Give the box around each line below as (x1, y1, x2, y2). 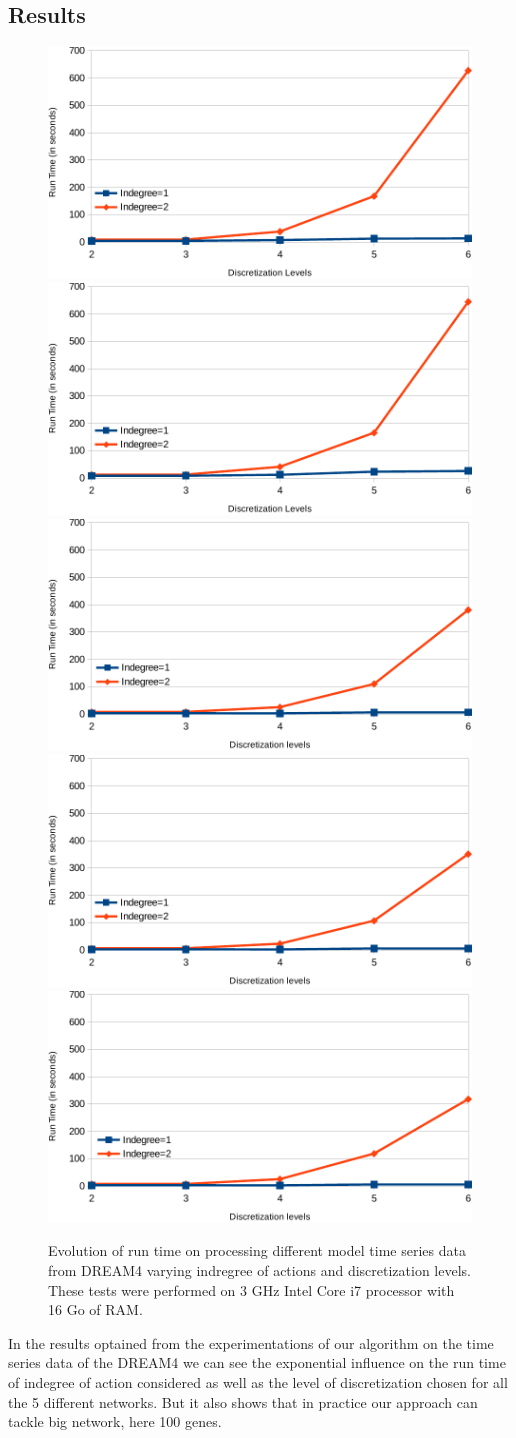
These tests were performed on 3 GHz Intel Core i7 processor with (48, 1279, 455, 1300)
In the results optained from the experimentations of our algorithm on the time (8, 1332, 494, 1353)
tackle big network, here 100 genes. (8, 1411, 222, 1432)
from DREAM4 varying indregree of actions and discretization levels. (48, 1259, 471, 1280)
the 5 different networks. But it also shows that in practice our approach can (8, 1391, 478, 1412)
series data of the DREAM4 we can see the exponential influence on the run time (8, 1352, 506, 1373)
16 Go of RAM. (48, 1299, 143, 1320)
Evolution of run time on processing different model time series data (48, 1240, 466, 1261)
